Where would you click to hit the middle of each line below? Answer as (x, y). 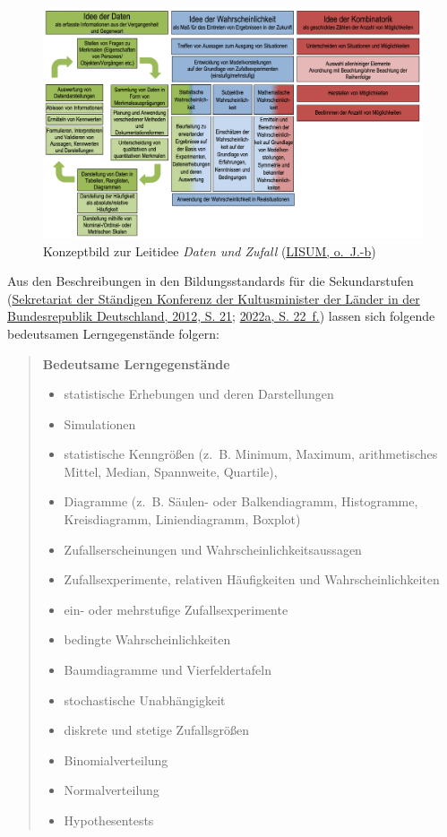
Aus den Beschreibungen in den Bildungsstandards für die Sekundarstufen (211, 281)
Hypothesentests (109, 820)
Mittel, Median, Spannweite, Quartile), (171, 471)
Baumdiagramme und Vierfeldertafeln (168, 670)
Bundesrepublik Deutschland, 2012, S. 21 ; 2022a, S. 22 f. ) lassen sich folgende (221, 316)
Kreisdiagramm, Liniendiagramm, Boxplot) (182, 519)
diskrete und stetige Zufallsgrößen (157, 730)
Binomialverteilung (116, 759)
